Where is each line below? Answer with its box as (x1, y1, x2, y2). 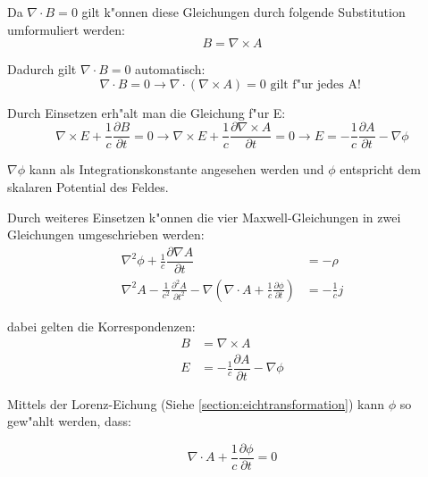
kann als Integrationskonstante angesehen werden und (29, 160, 324, 179)
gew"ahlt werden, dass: (7, 412, 131, 431)
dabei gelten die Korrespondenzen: (7, 316, 196, 335)
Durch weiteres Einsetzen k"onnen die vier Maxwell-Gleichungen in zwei (7, 207, 401, 226)
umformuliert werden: (7, 20, 125, 38)
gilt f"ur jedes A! (270, 78, 361, 91)
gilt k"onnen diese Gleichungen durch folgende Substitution (81, 3, 406, 21)
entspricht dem (340, 160, 421, 179)
